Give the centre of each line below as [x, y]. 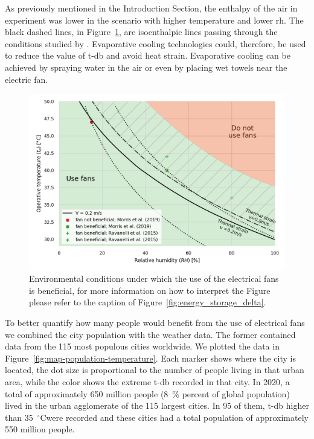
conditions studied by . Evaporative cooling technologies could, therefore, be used [155, 43]
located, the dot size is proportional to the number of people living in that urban [155, 370]
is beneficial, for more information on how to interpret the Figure [150, 290]
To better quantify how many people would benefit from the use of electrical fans [155, 323]
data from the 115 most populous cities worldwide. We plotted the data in [142, 346]
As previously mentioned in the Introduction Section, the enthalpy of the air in [151, 8]
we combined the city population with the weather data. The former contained [150, 334]
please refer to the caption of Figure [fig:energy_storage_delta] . [148, 302]
